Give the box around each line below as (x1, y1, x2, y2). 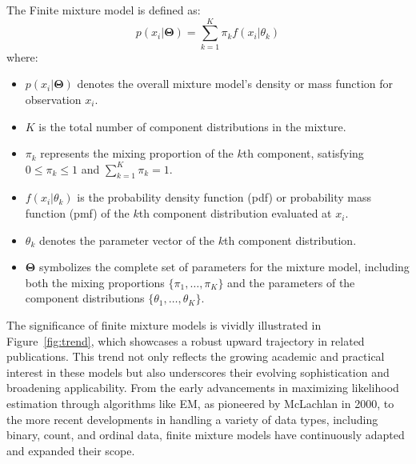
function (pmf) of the (25, 205, 130, 222)
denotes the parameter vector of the (38, 231, 215, 248)
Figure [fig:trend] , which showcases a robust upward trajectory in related (6, 332, 365, 349)
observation (25, 90, 82, 107)
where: (6, 48, 38, 65)
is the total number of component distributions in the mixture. (38, 118, 346, 134)
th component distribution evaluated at (138, 205, 332, 222)
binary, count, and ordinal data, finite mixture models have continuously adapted (6, 426, 405, 443)
